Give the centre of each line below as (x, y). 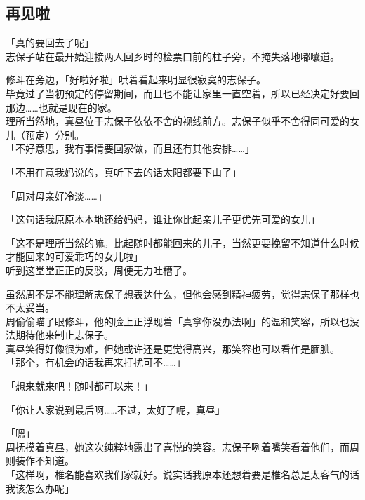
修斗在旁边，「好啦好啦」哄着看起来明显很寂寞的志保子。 (136, 80)
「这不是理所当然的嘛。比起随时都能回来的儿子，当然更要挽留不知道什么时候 (182, 242)
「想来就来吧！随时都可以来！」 (79, 386)
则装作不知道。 (40, 460)
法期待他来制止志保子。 (60, 335)
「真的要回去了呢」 (50, 42)
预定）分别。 (54, 134)
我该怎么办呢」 (40, 488)
